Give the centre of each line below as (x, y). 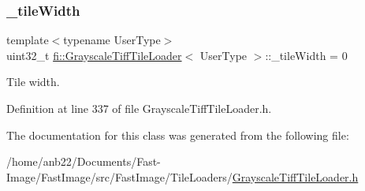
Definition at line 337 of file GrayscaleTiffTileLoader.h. (139, 108)
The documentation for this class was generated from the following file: (178, 135)
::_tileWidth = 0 (306, 55)
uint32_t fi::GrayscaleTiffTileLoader (94, 55)
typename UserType (112, 40)
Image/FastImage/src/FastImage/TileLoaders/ (119, 176)
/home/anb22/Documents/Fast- (84, 161)
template (28, 40)
